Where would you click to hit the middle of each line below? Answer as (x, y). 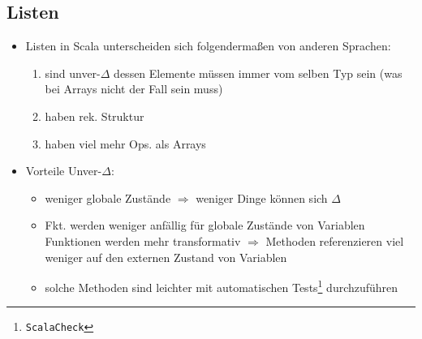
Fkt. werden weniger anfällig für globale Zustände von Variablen (205, 225)
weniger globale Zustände (108, 197)
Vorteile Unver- (64, 171)
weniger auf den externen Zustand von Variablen (166, 257)
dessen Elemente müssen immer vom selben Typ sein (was (258, 73)
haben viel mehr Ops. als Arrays (125, 143)
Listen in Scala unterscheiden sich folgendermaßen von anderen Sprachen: (208, 46)
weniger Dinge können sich (262, 197)
